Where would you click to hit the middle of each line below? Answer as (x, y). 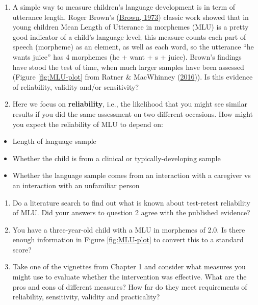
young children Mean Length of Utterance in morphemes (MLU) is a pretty (131, 27)
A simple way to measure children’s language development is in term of (124, 7)
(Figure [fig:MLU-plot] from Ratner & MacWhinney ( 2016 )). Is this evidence (133, 77)
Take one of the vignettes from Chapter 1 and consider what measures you (129, 266)
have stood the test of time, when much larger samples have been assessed (128, 67)
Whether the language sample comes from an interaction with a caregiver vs (132, 175)
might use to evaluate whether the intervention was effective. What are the (130, 277)
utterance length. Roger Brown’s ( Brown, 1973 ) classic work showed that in (131, 17)
